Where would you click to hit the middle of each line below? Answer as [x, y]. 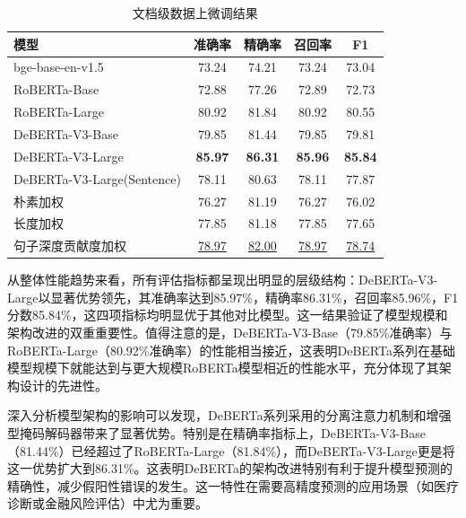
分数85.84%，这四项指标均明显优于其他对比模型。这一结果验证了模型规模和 [228, 315]
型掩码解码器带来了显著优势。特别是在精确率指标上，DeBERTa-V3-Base [216, 433]
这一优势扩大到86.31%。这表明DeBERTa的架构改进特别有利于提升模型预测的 [230, 468]
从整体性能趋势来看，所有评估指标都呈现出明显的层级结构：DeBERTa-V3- [223, 280]
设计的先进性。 [63, 385]
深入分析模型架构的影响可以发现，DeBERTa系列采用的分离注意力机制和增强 [229, 415]
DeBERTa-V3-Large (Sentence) [97, 178]
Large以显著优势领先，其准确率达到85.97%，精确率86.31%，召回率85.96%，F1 [233, 297]
